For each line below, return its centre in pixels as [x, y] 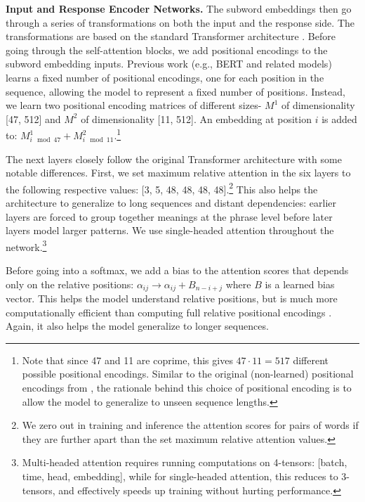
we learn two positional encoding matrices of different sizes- [134, 105]
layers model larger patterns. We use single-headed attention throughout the [170, 230]
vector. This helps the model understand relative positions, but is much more [172, 298]
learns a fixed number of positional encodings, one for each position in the [165, 77]
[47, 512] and [33, 118]
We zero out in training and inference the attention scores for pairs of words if [190, 425]
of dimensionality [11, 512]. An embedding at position [196, 118]
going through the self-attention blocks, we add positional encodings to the [167, 50]
